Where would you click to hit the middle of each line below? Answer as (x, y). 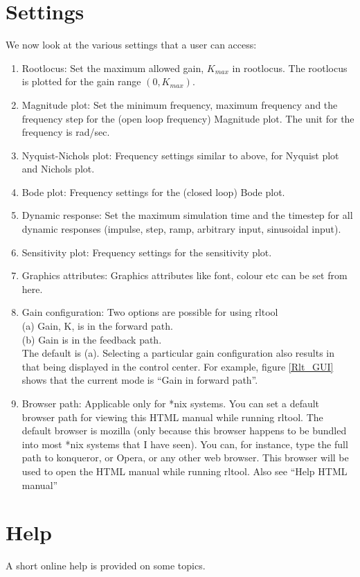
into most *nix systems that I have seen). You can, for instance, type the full (185, 444)
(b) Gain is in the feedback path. (92, 339)
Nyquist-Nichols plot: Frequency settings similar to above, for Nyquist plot (180, 155)
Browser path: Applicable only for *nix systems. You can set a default (171, 403)
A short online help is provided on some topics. (106, 566)
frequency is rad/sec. (66, 132)
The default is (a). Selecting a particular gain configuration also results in (178, 353)
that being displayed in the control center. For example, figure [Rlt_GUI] (178, 366)
